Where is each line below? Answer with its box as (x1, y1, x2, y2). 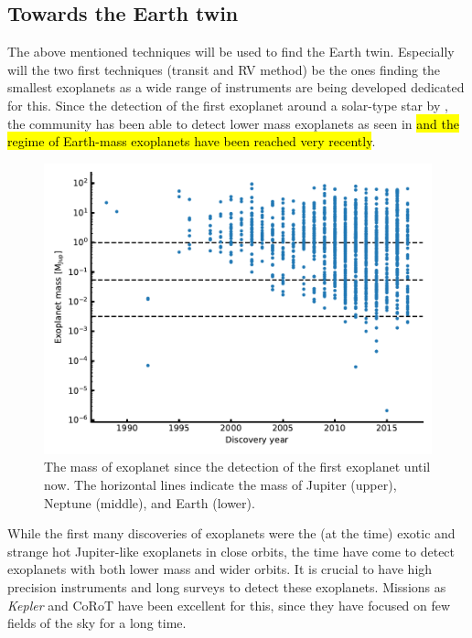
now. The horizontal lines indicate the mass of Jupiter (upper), (44, 474, 397, 494)
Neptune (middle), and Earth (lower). (44, 493, 255, 512)
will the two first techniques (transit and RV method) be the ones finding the (7, 59, 441, 79)
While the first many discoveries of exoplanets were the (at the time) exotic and (7, 524, 456, 543)
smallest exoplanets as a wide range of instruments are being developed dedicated (7, 78, 465, 97)
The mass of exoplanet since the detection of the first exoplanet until (44, 457, 431, 476)
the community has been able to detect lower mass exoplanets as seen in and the (7, 113, 459, 133)
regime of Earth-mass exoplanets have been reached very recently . (7, 132, 376, 151)
